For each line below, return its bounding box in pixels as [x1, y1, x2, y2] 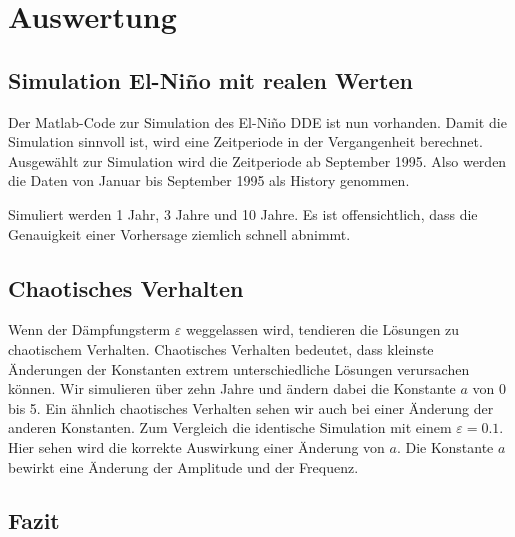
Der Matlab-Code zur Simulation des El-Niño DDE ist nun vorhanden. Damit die [8, 111, 507, 132]
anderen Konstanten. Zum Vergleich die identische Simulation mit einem [8, 417, 452, 438]
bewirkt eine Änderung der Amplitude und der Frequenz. [8, 456, 359, 477]
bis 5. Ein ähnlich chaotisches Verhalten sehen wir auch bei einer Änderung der [8, 397, 494, 418]
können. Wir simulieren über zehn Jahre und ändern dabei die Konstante [8, 378, 456, 399]
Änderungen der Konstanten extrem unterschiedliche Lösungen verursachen [8, 358, 470, 379]
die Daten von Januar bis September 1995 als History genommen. [8, 170, 410, 191]
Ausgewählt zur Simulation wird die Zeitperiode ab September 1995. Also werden [8, 150, 507, 171]
